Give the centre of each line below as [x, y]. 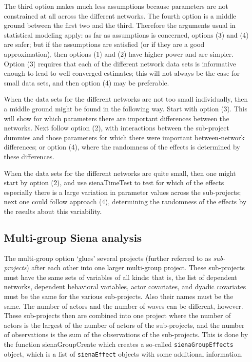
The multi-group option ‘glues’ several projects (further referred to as [107, 258]
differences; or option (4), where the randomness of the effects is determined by [122, 147]
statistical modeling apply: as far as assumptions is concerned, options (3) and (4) [126, 34]
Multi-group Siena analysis [73, 237]
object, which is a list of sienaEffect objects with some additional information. [124, 353]
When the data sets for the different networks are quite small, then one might [120, 173]
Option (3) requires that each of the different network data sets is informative [120, 63]
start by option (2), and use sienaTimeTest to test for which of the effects [114, 182]
